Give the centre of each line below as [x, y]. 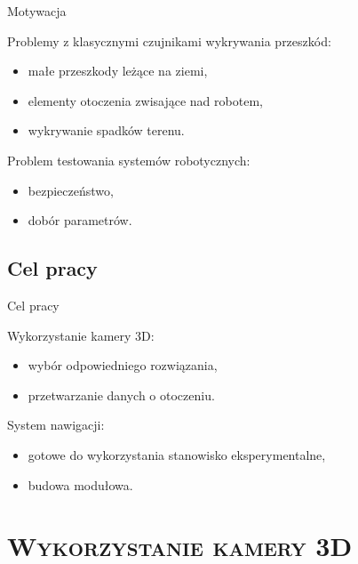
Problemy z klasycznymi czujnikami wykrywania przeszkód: [169, 40]
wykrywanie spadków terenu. [106, 130]
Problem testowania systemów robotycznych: [129, 160]
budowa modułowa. [80, 484]
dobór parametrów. [80, 220]
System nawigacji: [56, 425]
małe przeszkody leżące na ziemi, [118, 71]
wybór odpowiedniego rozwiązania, [123, 365]
